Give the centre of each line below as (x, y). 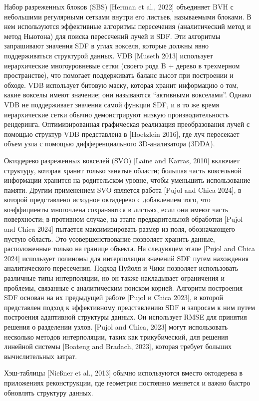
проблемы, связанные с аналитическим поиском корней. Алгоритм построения (124, 287)
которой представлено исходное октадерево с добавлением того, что (107, 200)
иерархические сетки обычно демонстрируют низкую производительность (117, 114)
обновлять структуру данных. (49, 392)
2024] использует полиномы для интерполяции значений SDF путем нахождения (127, 258)
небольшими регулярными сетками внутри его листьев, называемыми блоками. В (128, 16)
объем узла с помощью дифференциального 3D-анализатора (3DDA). (110, 144)
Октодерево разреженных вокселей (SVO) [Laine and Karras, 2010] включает (122, 160)
